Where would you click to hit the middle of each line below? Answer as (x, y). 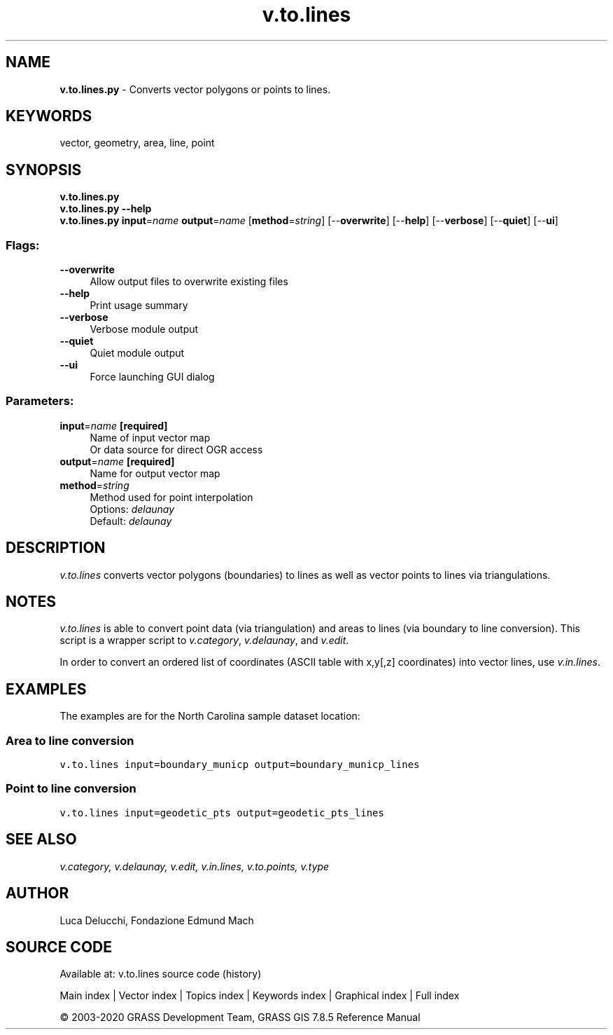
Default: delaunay (131, 521)
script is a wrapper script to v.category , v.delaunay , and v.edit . (204, 640)
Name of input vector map (150, 437)
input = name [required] (114, 425)
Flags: (23, 245)
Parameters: (40, 401)
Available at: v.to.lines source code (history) (161, 974)
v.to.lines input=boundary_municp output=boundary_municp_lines (240, 765)
